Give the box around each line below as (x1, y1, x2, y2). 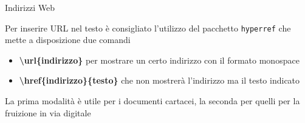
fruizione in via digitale (5, 106, 91, 119)
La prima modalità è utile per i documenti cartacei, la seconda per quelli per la (5, 95, 300, 107)
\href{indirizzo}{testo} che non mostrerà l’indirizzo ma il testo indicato (19, 74, 300, 87)
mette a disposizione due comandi (5, 33, 131, 46)
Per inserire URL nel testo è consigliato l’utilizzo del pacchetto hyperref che (5, 21, 291, 34)
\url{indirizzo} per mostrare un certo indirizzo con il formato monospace (19, 53, 300, 66)
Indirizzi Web (5, 1, 55, 13)
